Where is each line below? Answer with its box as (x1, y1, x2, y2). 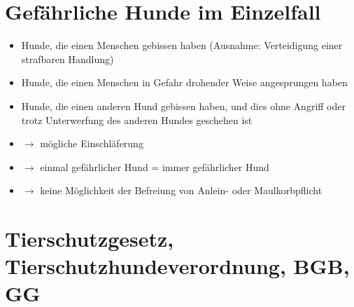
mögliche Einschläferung (40, 136, 143, 151)
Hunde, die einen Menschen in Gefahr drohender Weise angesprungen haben (21, 75, 348, 90)
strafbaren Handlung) (21, 51, 114, 66)
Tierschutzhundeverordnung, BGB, (5, 252, 350, 280)
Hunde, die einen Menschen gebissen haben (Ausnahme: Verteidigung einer (21, 38, 343, 53)
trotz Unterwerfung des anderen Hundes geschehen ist (21, 112, 253, 127)
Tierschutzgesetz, (5, 224, 174, 253)
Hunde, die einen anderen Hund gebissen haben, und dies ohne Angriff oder (21, 98, 346, 113)
